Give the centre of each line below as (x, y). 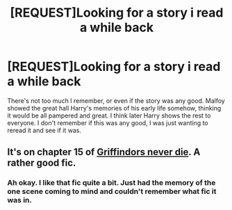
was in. (20, 200)
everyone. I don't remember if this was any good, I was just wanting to (108, 122)
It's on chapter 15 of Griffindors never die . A (104, 152)
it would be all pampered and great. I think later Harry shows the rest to (109, 115)
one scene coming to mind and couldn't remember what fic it (112, 191)
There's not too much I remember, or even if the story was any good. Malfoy (116, 100)
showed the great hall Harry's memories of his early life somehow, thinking (114, 108)
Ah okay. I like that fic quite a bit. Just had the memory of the (111, 183)
